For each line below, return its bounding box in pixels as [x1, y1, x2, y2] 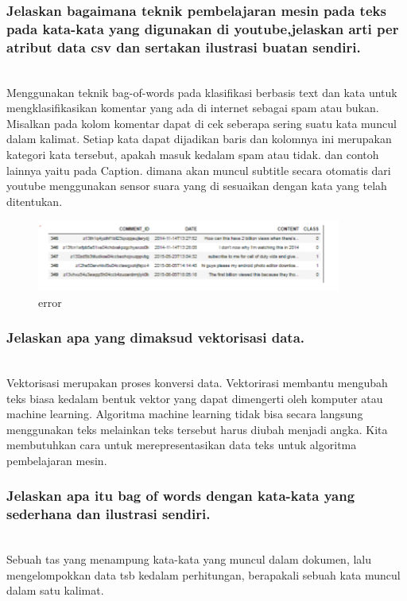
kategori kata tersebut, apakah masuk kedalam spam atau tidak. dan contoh [6, 146, 379, 163]
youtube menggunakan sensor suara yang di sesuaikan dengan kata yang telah [6, 177, 387, 194]
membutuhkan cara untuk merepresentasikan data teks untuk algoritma [6, 436, 357, 453]
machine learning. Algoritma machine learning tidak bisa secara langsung [6, 405, 363, 422]
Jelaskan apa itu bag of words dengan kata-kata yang [6, 486, 355, 506]
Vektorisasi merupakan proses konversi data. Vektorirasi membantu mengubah [6, 374, 388, 390]
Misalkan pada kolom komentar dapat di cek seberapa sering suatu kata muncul [6, 114, 397, 131]
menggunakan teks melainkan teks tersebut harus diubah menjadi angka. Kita [6, 421, 388, 437]
